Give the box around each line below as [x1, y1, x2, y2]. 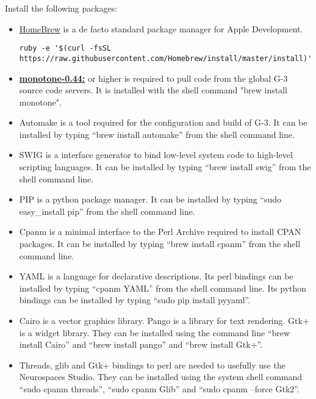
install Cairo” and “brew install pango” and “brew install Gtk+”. [19, 338, 263, 351]
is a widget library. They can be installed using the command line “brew [19, 326, 290, 339]
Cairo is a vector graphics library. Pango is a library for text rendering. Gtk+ [19, 314, 309, 326]
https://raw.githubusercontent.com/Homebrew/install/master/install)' [19, 54, 312, 63]
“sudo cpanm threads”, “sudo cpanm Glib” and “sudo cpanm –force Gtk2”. [19, 382, 300, 395]
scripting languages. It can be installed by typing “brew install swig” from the [19, 160, 311, 173]
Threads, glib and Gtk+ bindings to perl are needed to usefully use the [19, 358, 285, 371]
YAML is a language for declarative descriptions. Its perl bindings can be [19, 270, 293, 282]
